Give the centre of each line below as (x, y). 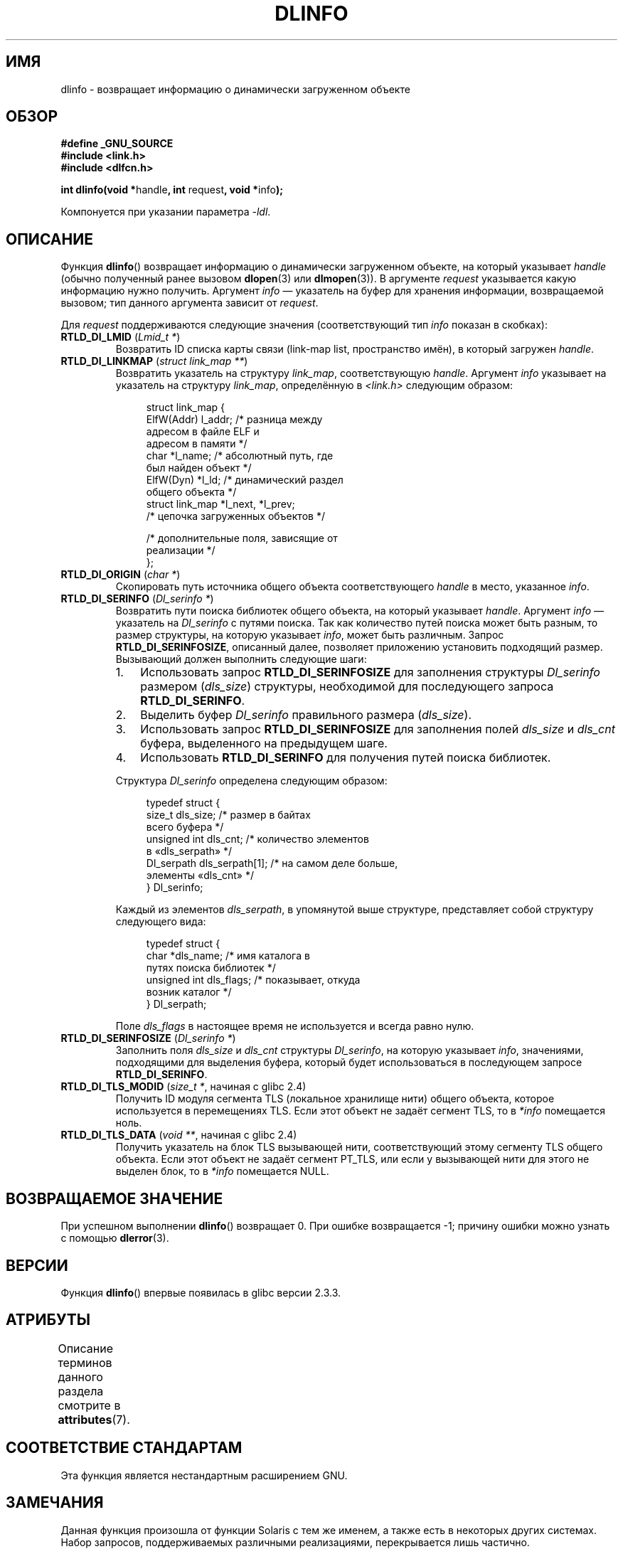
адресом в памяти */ (197, 444)
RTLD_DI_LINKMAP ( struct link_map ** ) (154, 361)
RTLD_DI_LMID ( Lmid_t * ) (121, 337)
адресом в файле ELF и (203, 432)
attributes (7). (94, 1419)
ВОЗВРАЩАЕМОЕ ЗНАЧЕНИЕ (115, 1198)
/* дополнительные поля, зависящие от (242, 538)
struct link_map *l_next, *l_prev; (220, 504)
